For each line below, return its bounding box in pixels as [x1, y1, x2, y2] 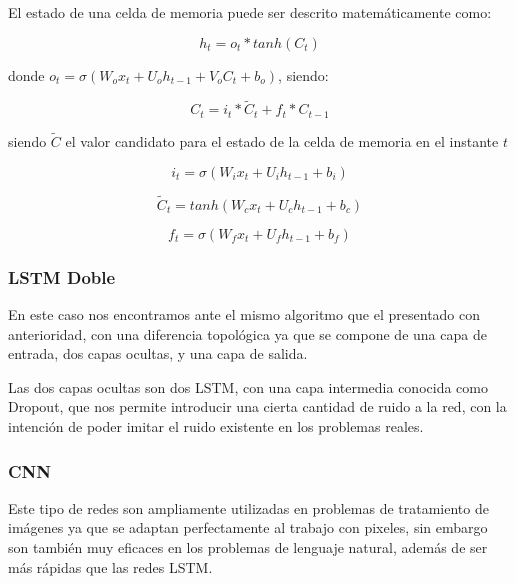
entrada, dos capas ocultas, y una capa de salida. [8, 343, 308, 364]
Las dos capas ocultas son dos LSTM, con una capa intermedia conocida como [8, 376, 488, 397]
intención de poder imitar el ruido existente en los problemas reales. [8, 416, 424, 437]
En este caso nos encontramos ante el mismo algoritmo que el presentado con [8, 304, 481, 325]
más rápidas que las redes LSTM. [8, 556, 213, 577]
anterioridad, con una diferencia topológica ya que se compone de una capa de [8, 323, 487, 344]
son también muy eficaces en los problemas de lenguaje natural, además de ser [8, 537, 488, 558]
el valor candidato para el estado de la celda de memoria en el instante [65, 131, 499, 152]
